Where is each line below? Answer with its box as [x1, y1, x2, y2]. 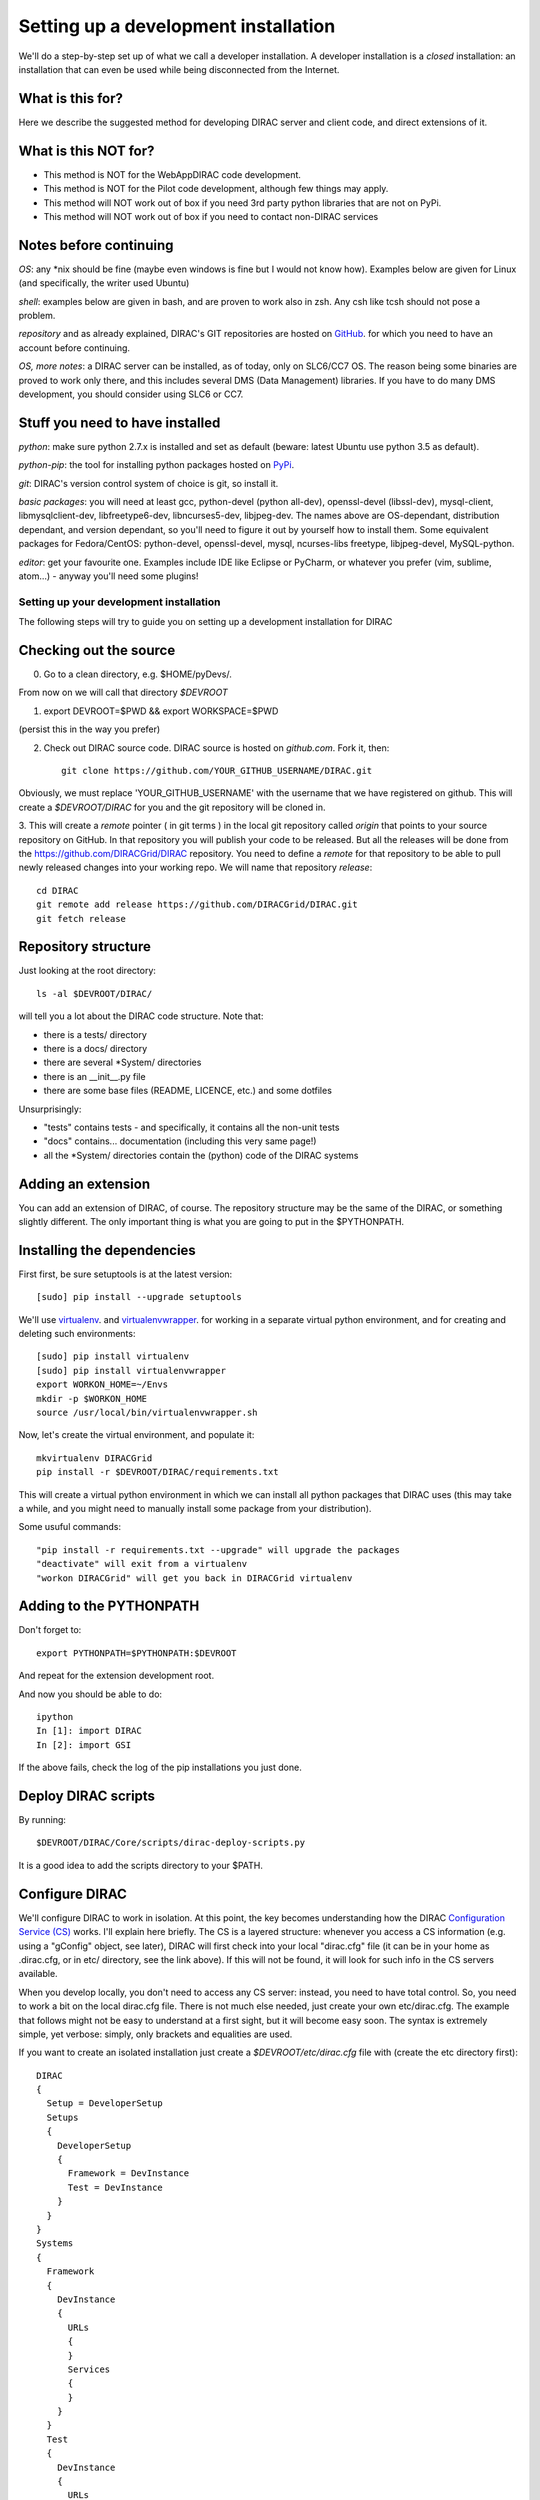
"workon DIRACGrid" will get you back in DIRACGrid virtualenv [36, 1572, 353, 1584]
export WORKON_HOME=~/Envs [36, 1379, 169, 1390]
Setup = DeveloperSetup [46, 2098, 164, 2109]
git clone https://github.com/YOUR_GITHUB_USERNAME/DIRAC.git [61, 765, 373, 776]
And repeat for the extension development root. [18, 1670, 215, 1682]
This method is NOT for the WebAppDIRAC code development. [43, 168, 302, 180]
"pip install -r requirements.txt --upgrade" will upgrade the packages [36, 1544, 400, 1555]
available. [18, 1968, 59, 1980]
